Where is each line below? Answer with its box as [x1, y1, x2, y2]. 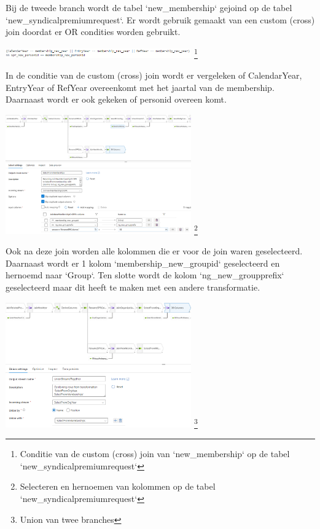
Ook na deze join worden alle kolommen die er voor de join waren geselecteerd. [6, 245, 303, 257]
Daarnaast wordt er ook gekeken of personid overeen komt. [6, 93, 227, 106]
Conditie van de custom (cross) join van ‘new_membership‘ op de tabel [20, 447, 290, 460]
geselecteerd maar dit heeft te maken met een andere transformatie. [6, 281, 260, 294]
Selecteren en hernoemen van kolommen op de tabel [20, 480, 216, 493]
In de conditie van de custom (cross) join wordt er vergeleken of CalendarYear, [6, 69, 302, 82]
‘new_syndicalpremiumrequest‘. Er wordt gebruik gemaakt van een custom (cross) [6, 13, 315, 26]
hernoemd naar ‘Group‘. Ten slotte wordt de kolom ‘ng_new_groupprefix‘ [6, 268, 284, 281]
